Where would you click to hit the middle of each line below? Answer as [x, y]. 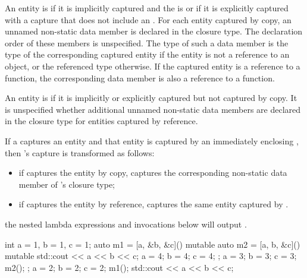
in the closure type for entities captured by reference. [101, 121]
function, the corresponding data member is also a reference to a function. [140, 78]
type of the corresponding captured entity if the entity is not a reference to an [147, 54]
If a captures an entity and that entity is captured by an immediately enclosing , [152, 140]
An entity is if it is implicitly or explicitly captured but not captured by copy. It [151, 98]
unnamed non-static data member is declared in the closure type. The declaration [154, 31]
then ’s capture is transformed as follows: [80, 152]
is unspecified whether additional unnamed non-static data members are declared [153, 109]
